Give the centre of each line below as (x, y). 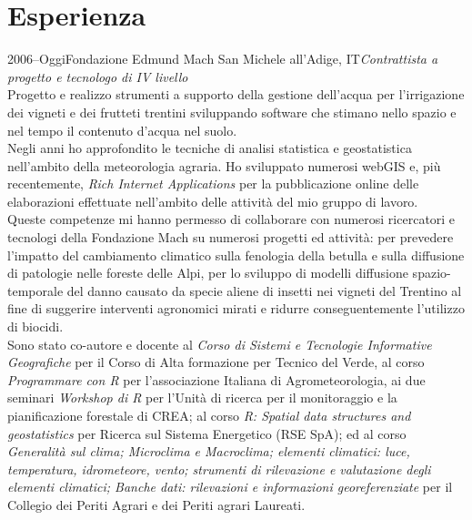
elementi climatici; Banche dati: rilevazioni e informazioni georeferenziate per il (230, 487)
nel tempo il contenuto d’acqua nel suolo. (122, 130)
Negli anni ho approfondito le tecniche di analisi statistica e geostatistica (210, 148)
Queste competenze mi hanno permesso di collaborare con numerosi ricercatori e (231, 219)
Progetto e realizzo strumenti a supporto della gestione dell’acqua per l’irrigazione (236, 94)
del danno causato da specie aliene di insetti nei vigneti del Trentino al (264, 290)
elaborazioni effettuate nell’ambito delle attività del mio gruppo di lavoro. (213, 201)
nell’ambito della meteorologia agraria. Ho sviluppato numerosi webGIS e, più (224, 165)
